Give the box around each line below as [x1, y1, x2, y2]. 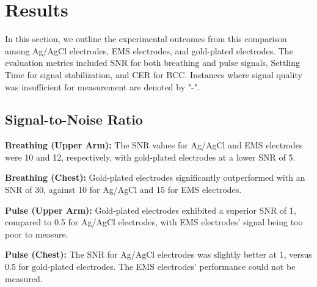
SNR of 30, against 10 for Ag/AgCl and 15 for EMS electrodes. [5, 183, 242, 196]
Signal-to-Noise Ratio [5, 110, 143, 129]
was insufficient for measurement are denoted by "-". [5, 80, 200, 93]
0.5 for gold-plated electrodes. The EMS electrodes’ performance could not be [5, 260, 296, 273]
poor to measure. [5, 227, 68, 240]
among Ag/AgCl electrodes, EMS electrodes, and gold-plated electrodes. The [5, 44, 293, 57]
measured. [5, 272, 43, 285]
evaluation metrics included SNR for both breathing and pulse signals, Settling [5, 56, 300, 69]
